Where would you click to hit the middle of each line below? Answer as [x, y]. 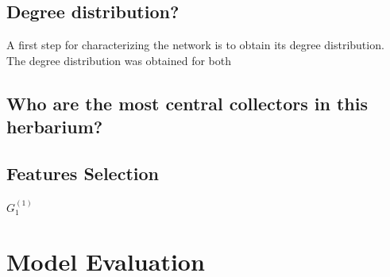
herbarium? [55, 127]
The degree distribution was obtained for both [119, 60]
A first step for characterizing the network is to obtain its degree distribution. [195, 45]
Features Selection [83, 173]
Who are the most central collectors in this [187, 103]
